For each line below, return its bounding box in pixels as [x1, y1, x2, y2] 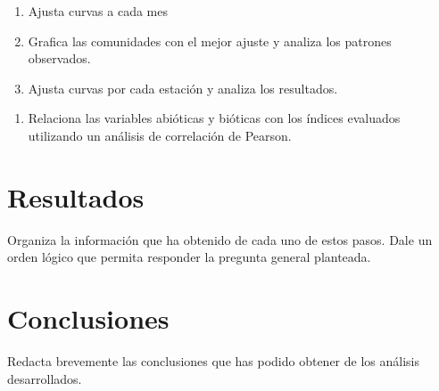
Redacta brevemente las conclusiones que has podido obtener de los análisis [7, 352, 419, 370]
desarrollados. [7, 369, 82, 387]
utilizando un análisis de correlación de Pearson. [28, 126, 292, 144]
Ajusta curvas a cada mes [28, 2, 168, 20]
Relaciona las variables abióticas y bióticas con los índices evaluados [28, 109, 401, 127]
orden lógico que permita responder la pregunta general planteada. [7, 248, 371, 266]
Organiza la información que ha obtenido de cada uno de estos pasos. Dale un [7, 230, 433, 248]
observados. [28, 49, 91, 68]
